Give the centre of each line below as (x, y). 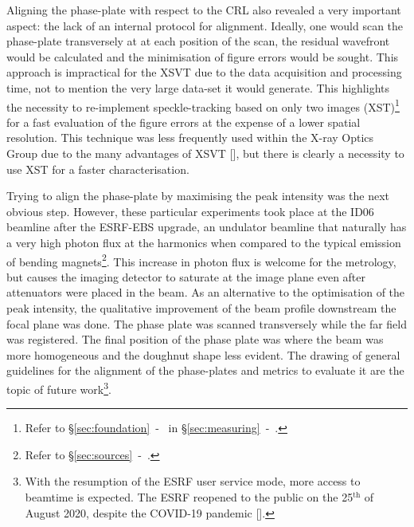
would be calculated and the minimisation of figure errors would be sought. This (203, 56)
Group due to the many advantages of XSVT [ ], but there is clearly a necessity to (205, 153)
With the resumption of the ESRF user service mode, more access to (193, 481)
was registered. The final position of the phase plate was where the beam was (195, 339)
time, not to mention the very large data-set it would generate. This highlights (198, 87)
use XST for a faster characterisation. (98, 169)
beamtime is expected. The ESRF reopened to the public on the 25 (189, 497)
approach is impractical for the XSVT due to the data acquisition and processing (204, 72)
